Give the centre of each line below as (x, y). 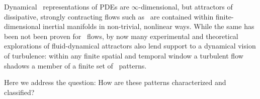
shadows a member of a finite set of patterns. (75, 65)
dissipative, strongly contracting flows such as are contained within (109, 16)
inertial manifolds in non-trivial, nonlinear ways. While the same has (149, 26)
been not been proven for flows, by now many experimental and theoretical (121, 36)
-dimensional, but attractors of (186, 6)
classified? (19, 92)
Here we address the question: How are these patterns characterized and (115, 82)
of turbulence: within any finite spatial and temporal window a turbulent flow (124, 55)
